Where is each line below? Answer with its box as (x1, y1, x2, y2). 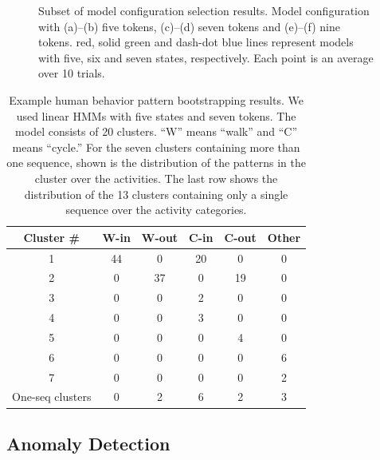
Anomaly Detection (6, 430, 170, 455)
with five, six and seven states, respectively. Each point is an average (38, 49, 374, 65)
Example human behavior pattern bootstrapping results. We (9, 91, 304, 108)
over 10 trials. (38, 65, 105, 81)
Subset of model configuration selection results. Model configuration (38, 2, 370, 18)
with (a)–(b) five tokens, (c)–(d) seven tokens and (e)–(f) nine (38, 18, 341, 34)
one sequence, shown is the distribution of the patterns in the (6, 154, 306, 171)
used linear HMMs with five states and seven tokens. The (16, 107, 296, 124)
